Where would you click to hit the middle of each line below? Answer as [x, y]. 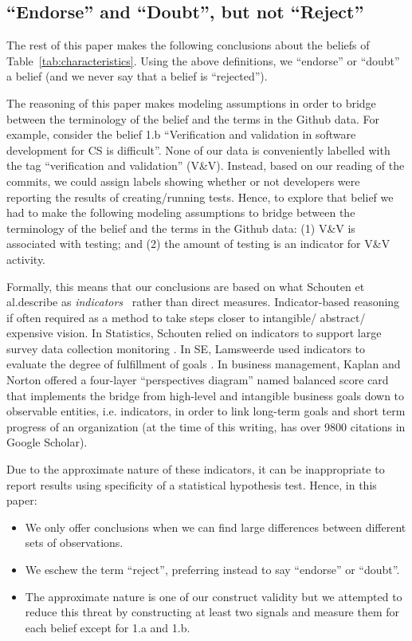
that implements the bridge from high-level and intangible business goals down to [206, 395]
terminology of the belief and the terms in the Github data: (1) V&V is [181, 228]
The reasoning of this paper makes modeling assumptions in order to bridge [191, 102]
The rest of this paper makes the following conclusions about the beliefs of [188, 45]
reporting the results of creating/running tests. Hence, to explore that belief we [200, 197]
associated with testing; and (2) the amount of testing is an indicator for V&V [198, 244]
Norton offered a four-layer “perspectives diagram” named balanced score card [198, 380]
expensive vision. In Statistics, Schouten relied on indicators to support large [194, 333]
